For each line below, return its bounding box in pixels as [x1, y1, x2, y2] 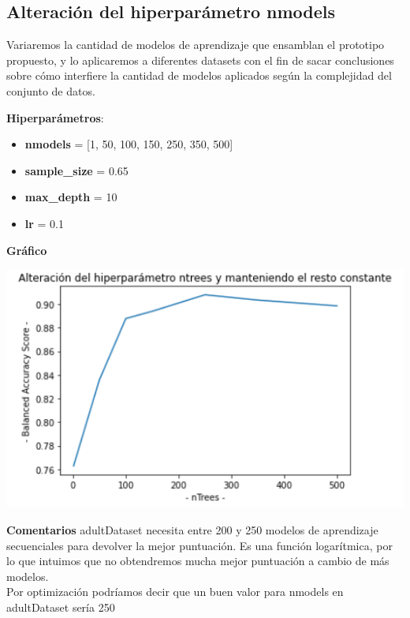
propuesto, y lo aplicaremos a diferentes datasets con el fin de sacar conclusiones [6, 51, 394, 68]
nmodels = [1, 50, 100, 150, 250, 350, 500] [24, 136, 233, 152]
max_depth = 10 [24, 189, 117, 205]
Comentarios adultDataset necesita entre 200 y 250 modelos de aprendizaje [6, 521, 378, 537]
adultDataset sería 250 [6, 598, 115, 615]
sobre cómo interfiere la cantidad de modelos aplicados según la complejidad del [6, 67, 392, 84]
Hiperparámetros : [6, 109, 104, 125]
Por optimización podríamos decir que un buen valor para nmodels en [6, 583, 344, 600]
